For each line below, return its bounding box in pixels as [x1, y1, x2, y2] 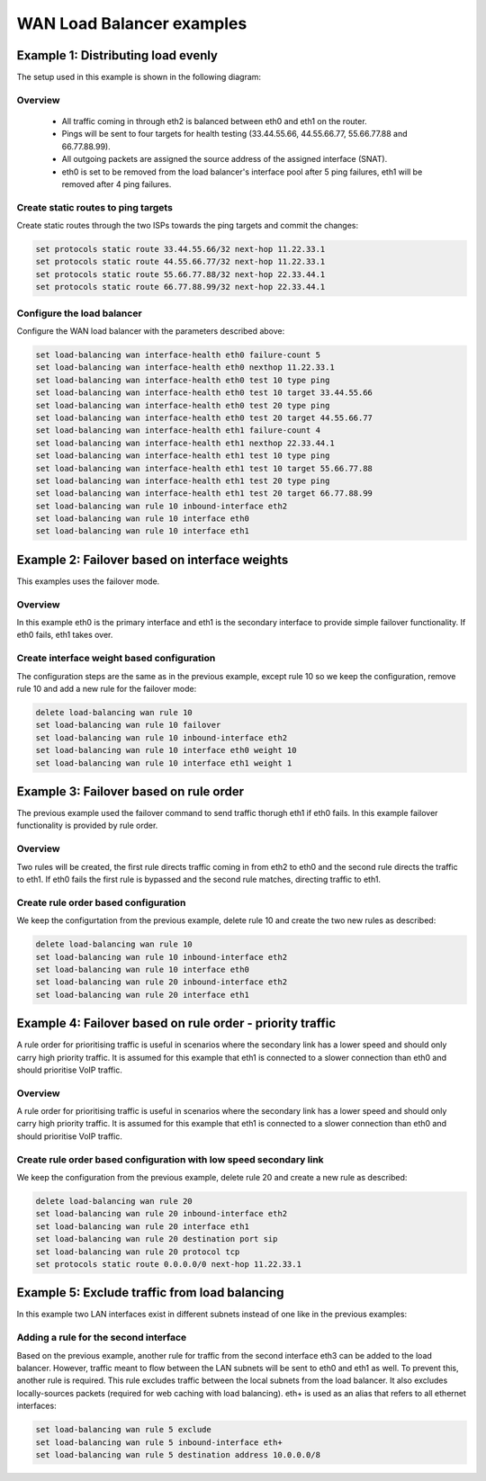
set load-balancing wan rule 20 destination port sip [35, 1234, 278, 1244]
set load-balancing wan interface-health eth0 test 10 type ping [35, 374, 330, 385]
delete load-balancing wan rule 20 [35, 1197, 193, 1206]
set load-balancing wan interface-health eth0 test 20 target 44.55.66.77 [35, 412, 373, 423]
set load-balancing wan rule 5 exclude [35, 1424, 211, 1435]
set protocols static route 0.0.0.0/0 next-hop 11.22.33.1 [35, 1259, 301, 1269]
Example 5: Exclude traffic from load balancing [16, 1285, 284, 1300]
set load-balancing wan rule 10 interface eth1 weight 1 [35, 758, 292, 768]
